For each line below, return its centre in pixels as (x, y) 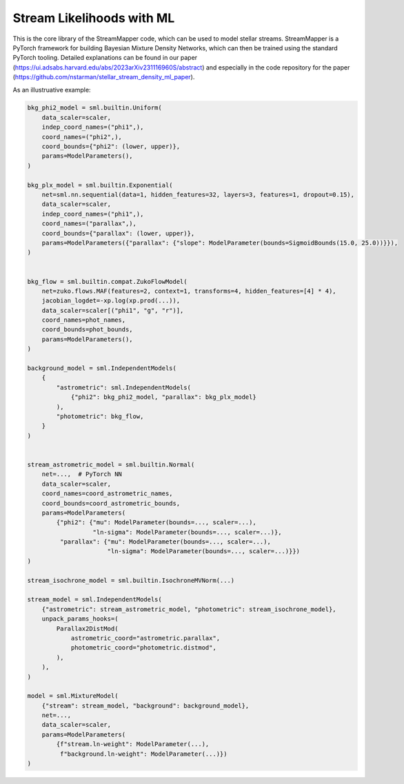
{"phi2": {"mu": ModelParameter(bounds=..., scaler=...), (156, 523)
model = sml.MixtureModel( (73, 696)
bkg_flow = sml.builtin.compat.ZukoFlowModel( (107, 281)
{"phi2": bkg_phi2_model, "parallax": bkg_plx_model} (163, 397)
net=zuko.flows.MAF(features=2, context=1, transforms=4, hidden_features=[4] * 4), (189, 291)
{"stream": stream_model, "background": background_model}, (145, 705)
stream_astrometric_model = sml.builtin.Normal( (111, 464)
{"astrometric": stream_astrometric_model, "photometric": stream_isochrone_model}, (189, 609)
